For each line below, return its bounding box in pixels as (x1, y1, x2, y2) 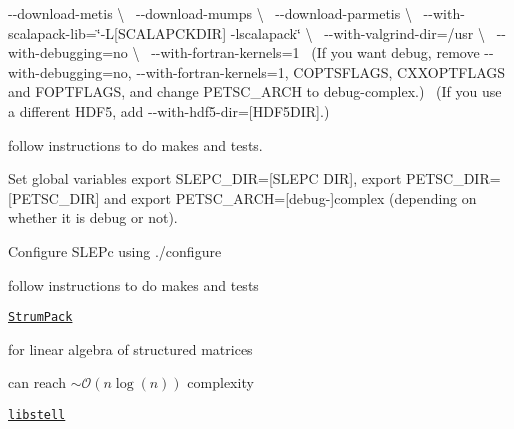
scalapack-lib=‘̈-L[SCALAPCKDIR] (8, 22, 227, 43)
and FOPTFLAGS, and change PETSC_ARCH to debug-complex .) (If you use (8, 81, 502, 102)
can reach (8, 372, 66, 393)
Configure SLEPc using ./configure (8, 240, 222, 261)
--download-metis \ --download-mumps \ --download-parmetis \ (8, 3, 412, 23)
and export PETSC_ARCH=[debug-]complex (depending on (104, 187, 477, 208)
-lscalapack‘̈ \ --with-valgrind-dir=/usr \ (230, 22, 485, 43)
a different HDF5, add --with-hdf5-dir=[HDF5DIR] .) (8, 100, 330, 121)
